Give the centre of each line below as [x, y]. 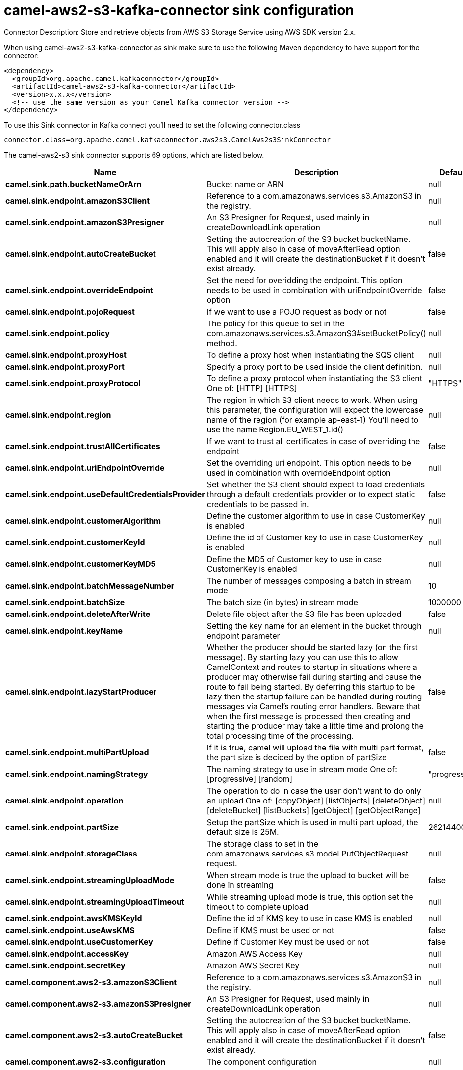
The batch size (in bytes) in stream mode [282, 602]
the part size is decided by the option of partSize [297, 757]
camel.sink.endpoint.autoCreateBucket [81, 254]
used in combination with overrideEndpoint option [299, 472]
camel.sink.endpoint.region [58, 415]
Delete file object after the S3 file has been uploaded [304, 614]
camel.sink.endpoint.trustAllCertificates [83, 446]
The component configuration [262, 1061]
